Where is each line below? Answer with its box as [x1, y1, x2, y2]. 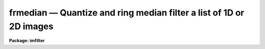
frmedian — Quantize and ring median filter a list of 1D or [9, 7, 245, 18]
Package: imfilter [9, 38, 45, 44]
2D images [9, 21, 53, 32]
